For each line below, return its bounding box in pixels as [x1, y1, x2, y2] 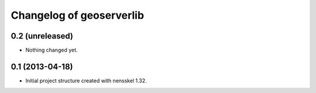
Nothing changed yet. [25, 47, 78, 54]
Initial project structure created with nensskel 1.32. [25, 77, 147, 84]
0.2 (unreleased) [11, 31, 73, 41]
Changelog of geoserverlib [11, 9, 145, 22]
